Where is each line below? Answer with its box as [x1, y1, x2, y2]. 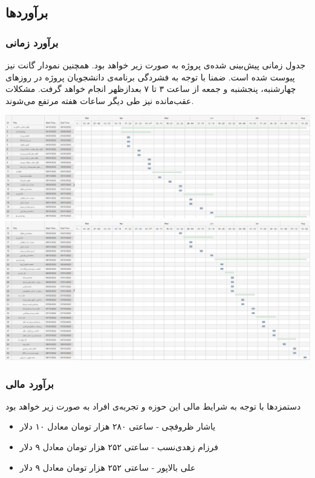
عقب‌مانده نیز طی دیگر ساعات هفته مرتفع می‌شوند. [5, 94, 194, 106]
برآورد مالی [5, 376, 54, 391]
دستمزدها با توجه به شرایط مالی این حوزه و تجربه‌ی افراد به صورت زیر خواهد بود [5, 399, 301, 412]
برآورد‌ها [5, 3, 48, 22]
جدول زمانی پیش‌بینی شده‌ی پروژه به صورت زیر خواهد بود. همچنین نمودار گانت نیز [5, 59, 306, 71]
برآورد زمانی [5, 34, 59, 50]
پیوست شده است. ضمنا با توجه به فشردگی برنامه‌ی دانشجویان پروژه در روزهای [5, 70, 295, 83]
